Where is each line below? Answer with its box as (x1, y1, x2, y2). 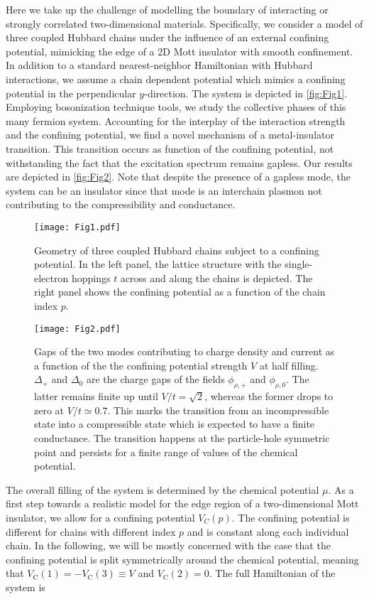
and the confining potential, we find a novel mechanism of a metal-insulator (6, 127, 334, 142)
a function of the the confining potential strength (34, 357, 248, 372)
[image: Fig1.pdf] (34, 222, 121, 232)
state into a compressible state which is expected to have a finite (34, 416, 315, 431)
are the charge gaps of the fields (87, 372, 225, 387)
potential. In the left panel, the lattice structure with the (34, 257, 282, 271)
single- (285, 257, 313, 271)
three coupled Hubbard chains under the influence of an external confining (6, 30, 329, 45)
